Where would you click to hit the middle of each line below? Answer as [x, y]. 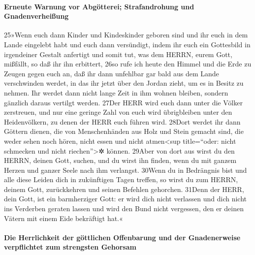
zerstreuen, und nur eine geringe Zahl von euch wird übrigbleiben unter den [118, 112]
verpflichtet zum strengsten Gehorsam [70, 247]
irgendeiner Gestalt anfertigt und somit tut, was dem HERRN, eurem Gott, [118, 54]
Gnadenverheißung [36, 16]
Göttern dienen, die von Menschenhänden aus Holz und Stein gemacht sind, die [124, 131]
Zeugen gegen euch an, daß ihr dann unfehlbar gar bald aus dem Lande [112, 73]
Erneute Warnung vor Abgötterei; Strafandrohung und [99, 6]
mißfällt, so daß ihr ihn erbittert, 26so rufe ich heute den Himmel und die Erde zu [128, 64]
